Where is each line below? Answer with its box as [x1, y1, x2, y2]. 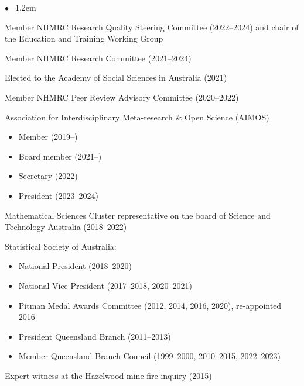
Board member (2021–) [18, 150, 102, 162]
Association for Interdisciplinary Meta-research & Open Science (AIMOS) [5, 111, 269, 123]
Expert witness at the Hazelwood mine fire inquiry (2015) [5, 369, 212, 381]
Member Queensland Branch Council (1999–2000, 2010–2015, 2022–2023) [18, 350, 281, 362]
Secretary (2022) [18, 170, 78, 182]
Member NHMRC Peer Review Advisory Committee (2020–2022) [5, 91, 239, 103]
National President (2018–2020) [18, 260, 132, 272]
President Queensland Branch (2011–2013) [18, 330, 171, 342]
